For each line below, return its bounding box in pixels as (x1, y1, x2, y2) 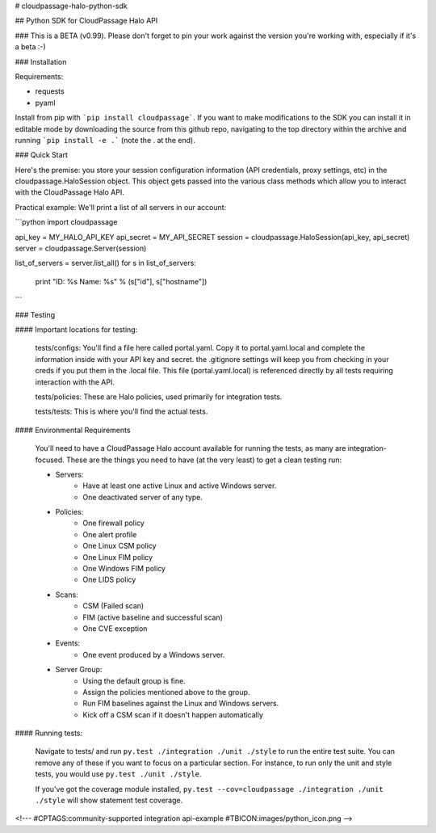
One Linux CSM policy (82, 541, 157, 551)
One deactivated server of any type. (82, 492, 203, 502)
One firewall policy (82, 518, 145, 528)
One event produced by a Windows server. (82, 650, 225, 659)
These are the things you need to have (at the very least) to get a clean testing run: (65, 455, 342, 465)
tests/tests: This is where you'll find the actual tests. (35, 406, 208, 416)
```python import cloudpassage (15, 217, 118, 227)
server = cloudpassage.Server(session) (15, 243, 147, 254)
